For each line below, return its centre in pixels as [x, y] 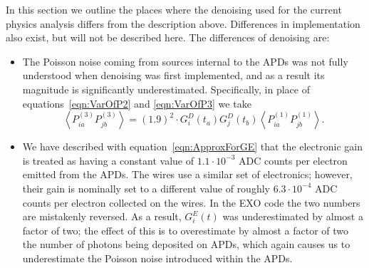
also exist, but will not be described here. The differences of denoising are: [168, 37]
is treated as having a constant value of [108, 160]
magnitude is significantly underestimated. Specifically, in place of [166, 89]
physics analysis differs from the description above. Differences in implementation [183, 23]
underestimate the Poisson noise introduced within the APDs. [157, 258]
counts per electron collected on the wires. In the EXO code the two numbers [191, 202]
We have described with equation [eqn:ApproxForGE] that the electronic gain [192, 146]
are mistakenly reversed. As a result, [102, 216]
